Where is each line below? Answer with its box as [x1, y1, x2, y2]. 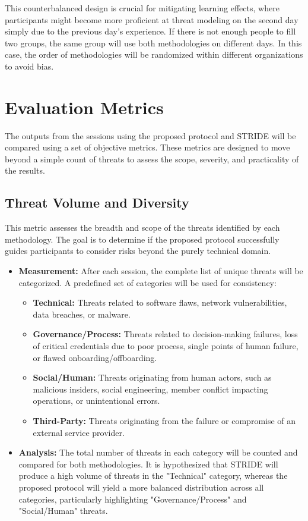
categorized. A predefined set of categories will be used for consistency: [18, 276, 277, 288]
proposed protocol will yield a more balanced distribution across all [18, 481, 264, 493]
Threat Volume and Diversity [5, 193, 189, 212]
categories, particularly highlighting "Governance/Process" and [18, 492, 247, 505]
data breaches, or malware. [33, 307, 131, 320]
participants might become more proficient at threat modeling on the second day [5, 13, 299, 26]
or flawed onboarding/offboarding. [33, 351, 157, 363]
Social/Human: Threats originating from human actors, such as [33, 371, 272, 384]
